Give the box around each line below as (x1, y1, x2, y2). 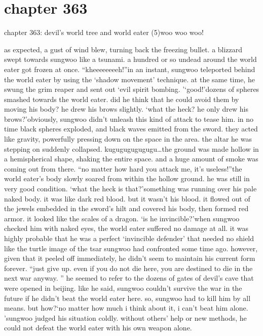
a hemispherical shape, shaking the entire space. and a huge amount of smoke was (4, 153, 258, 164)
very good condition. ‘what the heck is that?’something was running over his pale (4, 183, 257, 194)
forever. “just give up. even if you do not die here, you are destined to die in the (4, 262, 253, 273)
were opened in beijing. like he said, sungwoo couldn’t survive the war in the (4, 282, 242, 293)
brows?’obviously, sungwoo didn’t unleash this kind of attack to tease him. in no (4, 113, 254, 124)
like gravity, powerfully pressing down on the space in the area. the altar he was (4, 133, 252, 144)
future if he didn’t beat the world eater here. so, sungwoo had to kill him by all (4, 292, 251, 303)
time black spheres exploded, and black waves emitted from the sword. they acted (4, 123, 258, 134)
